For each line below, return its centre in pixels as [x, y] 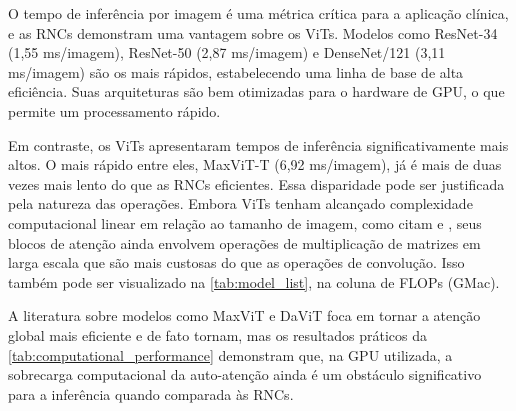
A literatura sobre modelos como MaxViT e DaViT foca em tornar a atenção [244, 315]
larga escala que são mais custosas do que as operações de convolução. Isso [236, 262]
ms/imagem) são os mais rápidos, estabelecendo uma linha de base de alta [236, 71]
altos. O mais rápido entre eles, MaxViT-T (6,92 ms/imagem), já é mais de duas [255, 164]
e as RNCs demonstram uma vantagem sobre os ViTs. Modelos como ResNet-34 [253, 32]
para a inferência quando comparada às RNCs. [151, 393]
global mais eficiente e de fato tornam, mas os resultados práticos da [217, 334]
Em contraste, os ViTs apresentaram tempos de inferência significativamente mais [258, 144]
